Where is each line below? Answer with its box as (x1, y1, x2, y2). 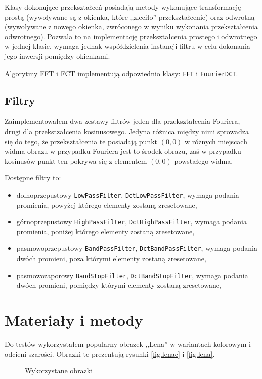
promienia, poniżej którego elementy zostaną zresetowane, (16, 226, 195, 236)
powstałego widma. (174, 155, 233, 166)
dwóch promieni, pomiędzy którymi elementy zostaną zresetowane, (16, 280, 221, 290)
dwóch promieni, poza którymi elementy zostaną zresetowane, (16, 253, 206, 264)
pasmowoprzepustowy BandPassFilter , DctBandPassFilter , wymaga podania (16, 243, 257, 254)
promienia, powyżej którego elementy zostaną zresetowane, (16, 199, 197, 210)
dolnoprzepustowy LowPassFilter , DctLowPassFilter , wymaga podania (16, 189, 239, 200)
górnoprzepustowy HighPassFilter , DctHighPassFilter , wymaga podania (16, 216, 247, 227)
